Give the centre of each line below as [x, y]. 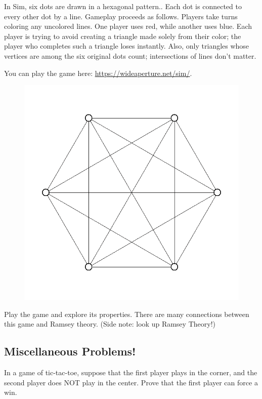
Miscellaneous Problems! [70, 351]
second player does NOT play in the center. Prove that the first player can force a [131, 382]
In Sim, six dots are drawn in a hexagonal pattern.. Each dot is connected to [123, 6]
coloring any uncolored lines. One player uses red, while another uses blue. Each [128, 26]
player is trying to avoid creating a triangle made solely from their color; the [123, 36]
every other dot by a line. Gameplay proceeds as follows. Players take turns [121, 16]
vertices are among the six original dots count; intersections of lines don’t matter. [130, 55]
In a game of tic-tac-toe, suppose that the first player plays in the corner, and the [131, 372]
